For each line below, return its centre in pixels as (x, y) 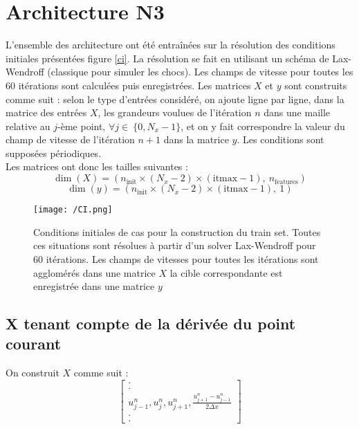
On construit (33, 373)
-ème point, (82, 126)
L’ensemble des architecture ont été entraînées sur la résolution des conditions (171, 45)
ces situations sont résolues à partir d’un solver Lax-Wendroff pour (175, 245)
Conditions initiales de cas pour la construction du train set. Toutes (177, 231)
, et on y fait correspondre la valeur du (263, 126)
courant (34, 344)
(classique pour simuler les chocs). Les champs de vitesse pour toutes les (200, 72)
